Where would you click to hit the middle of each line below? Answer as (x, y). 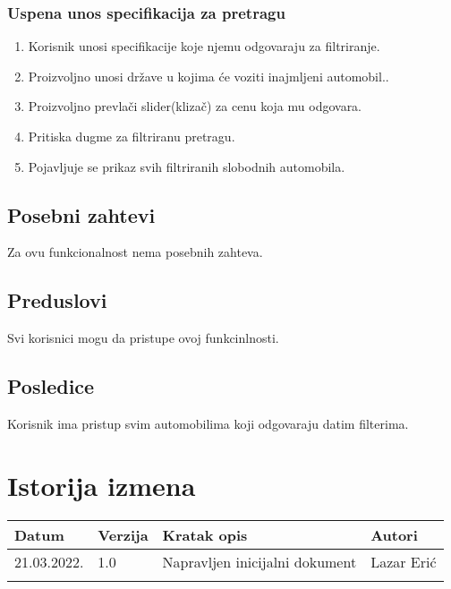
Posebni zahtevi (81, 214)
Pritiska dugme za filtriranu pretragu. (132, 136)
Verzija (123, 534)
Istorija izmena (102, 485)
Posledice (51, 386)
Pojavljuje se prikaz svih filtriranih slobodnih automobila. (187, 166)
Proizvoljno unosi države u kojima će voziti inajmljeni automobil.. (208, 76)
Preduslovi (57, 300)
